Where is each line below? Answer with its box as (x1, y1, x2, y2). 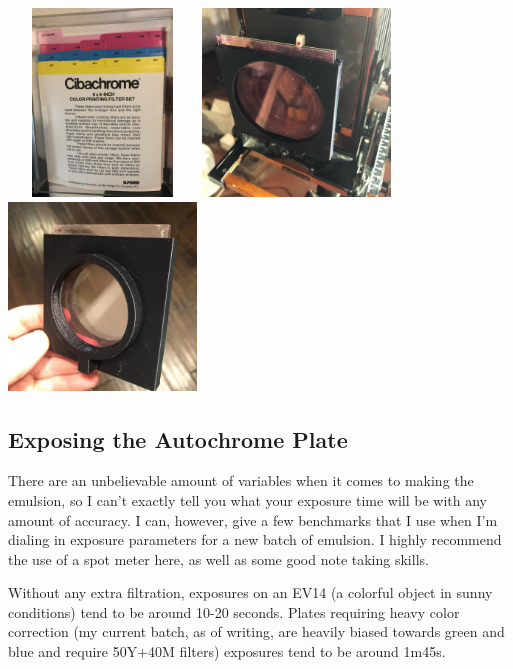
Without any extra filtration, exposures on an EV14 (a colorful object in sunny (8, 582, 493, 603)
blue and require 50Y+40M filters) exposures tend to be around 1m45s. (8, 641, 446, 662)
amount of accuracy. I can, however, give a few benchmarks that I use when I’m (8, 509, 498, 530)
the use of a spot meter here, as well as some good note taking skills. (8, 548, 429, 569)
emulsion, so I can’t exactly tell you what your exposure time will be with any (8, 489, 488, 510)
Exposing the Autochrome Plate (8, 423, 348, 454)
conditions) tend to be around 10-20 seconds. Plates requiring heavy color (8, 601, 460, 622)
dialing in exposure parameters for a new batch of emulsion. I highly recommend (8, 529, 502, 550)
